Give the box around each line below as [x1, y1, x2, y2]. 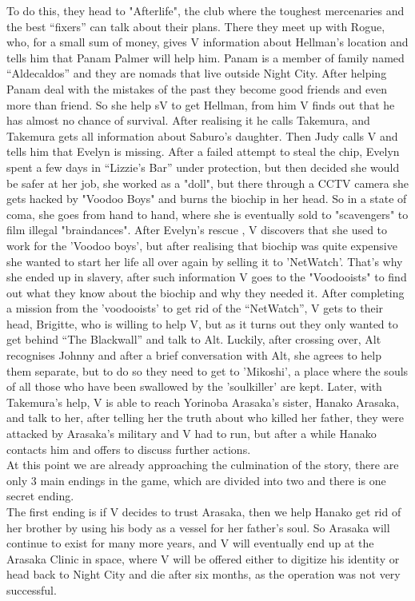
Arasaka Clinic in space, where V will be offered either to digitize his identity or [6, 550, 400, 567]
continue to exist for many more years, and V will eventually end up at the [6, 535, 374, 551]
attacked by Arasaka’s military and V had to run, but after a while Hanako [6, 425, 377, 442]
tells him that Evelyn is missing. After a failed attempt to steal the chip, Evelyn [6, 143, 400, 160]
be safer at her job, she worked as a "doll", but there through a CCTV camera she [6, 174, 409, 191]
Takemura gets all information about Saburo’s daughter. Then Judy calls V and [6, 127, 398, 144]
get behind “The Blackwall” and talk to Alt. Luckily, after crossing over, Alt [6, 331, 381, 348]
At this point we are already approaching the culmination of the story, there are [6, 456, 399, 473]
